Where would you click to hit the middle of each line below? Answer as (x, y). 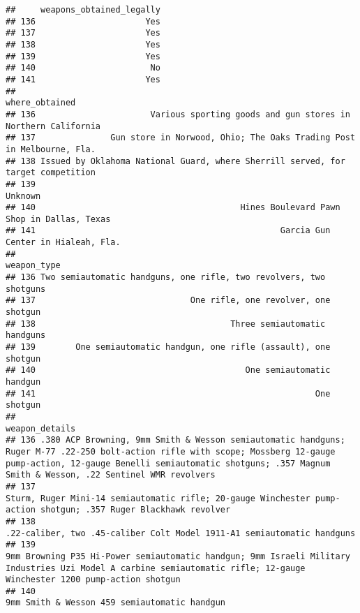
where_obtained (41, 103)
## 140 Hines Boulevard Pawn (173, 208)
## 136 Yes (83, 21)
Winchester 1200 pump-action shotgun (93, 580)
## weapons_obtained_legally (83, 10)
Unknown (23, 196)
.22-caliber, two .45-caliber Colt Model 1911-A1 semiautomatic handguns (181, 533)
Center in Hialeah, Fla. (63, 243)
